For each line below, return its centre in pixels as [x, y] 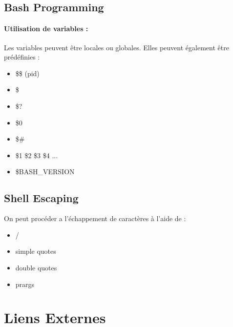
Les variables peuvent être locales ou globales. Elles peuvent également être [116, 47]
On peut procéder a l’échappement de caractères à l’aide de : [95, 218]
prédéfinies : [22, 57]
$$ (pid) [27, 73]
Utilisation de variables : [46, 29]
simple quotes [36, 251]
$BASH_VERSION [45, 172]
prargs [25, 284]
